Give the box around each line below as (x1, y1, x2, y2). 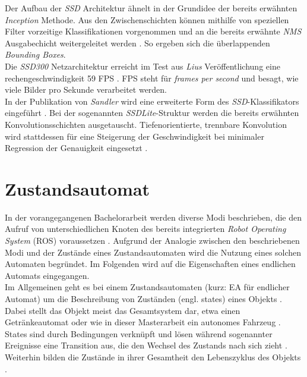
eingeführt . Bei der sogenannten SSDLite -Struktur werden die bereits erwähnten (5, 106, 299, 119)
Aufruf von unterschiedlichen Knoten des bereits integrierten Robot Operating (5, 222, 286, 235)
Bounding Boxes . (5, 48, 66, 61)
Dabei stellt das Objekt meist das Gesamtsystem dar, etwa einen (5, 304, 240, 316)
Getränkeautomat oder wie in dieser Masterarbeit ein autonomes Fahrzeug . (5, 316, 281, 328)
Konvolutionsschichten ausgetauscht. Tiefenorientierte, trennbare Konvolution (5, 118, 287, 130)
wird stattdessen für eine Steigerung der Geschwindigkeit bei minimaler (5, 130, 264, 142)
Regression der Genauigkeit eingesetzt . (5, 142, 148, 154)
